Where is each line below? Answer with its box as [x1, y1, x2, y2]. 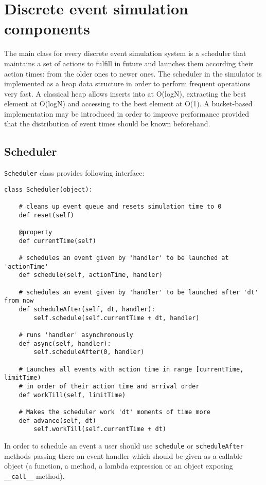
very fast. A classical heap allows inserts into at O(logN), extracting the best [4, 88, 246, 99]
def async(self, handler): [19, 340, 111, 347]
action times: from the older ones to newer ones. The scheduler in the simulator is [4, 68, 262, 79]
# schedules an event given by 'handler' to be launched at [19, 254, 229, 262]
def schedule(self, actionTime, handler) [19, 271, 163, 279]
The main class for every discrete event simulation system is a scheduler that [4, 48, 246, 59]
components [4, 18, 90, 39]
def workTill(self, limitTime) [19, 391, 126, 399]
